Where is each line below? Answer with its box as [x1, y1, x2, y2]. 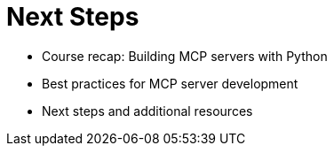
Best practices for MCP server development [42, 75, 298, 91]
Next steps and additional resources [42, 103, 253, 119]
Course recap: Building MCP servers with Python [42, 48, 328, 64]
